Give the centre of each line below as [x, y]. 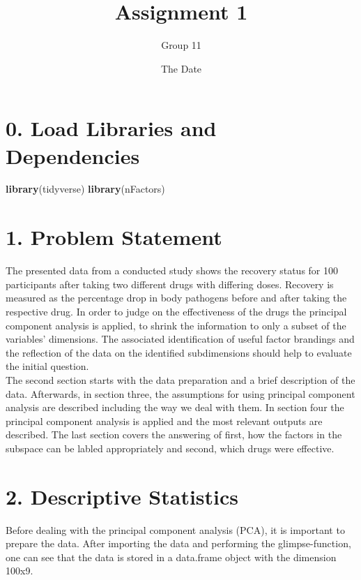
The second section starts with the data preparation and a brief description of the [180, 379]
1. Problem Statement [114, 237]
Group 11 [181, 45]
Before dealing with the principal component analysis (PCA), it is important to [175, 529]
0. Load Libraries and [111, 128]
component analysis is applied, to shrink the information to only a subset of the [176, 325]
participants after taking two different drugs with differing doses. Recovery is [170, 284]
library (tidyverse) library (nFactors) [85, 189]
